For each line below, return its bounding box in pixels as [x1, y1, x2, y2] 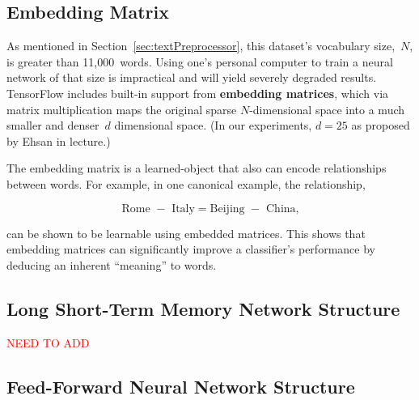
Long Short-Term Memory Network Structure [6, 296, 400, 321]
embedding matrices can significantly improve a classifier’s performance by [6, 240, 375, 257]
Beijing [209, 202, 245, 215]
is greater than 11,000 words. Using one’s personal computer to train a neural [6, 53, 393, 70]
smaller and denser [6, 117, 99, 134]
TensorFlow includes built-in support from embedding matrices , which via [6, 84, 389, 101]
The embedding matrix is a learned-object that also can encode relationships [6, 160, 387, 177]
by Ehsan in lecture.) [6, 132, 111, 149]
